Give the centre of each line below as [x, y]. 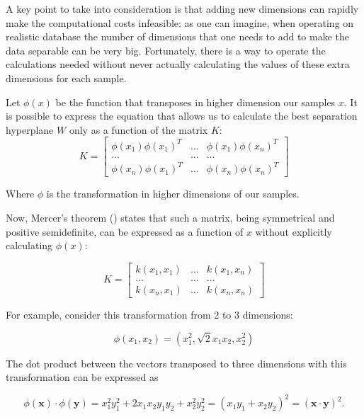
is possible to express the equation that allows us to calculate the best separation [182, 116]
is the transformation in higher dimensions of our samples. [173, 194]
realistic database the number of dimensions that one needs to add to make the [177, 36]
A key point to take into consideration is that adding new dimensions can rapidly [182, 8]
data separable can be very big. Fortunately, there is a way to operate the [166, 50]
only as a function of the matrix [138, 129]
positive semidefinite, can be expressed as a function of [125, 231]
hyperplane [30, 129]
